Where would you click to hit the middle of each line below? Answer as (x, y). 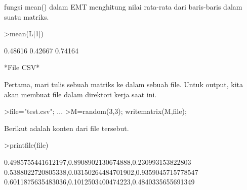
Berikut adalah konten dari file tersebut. (67, 128)
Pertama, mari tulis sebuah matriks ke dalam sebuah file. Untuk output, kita (124, 84)
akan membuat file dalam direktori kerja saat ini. (80, 94)
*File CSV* (22, 67)
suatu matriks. (27, 16)
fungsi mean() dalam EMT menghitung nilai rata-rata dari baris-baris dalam (123, 7)
